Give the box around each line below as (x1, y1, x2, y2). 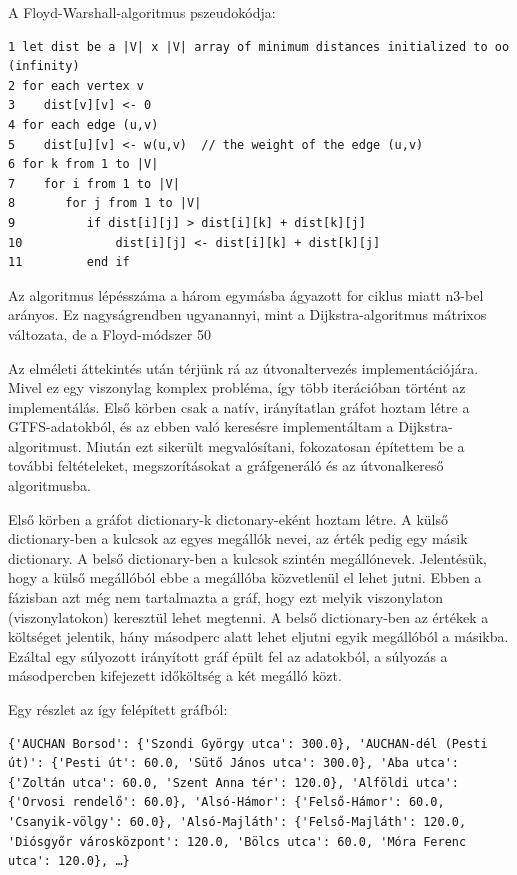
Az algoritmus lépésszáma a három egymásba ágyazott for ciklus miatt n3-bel (8, 284, 484, 305)
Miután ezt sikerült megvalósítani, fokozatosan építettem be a (86, 435, 465, 456)
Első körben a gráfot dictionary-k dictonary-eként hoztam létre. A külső (8, 508, 449, 529)
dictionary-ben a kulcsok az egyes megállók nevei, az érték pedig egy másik (8, 528, 468, 549)
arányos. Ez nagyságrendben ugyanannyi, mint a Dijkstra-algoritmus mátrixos (8, 304, 487, 325)
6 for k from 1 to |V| (8, 157, 159, 172)
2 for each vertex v (8, 78, 145, 93)
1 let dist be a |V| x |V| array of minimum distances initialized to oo (8, 39, 510, 54)
